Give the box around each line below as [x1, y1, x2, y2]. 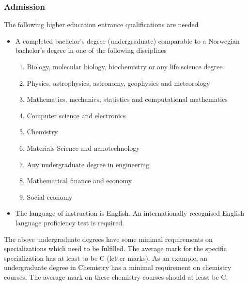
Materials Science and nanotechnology [27, 142, 140, 153]
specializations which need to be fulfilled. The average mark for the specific [4, 243, 227, 253]
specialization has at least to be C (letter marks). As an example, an [4, 253, 208, 263]
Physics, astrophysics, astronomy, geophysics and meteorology [27, 78, 210, 88]
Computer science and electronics [27, 110, 126, 120]
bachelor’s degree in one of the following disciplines [15, 45, 167, 55]
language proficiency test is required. [15, 217, 124, 227]
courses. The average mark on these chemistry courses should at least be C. [4, 271, 228, 282]
